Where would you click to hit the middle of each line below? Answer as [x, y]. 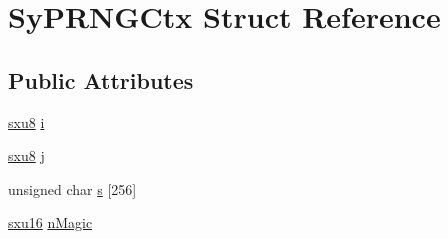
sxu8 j [26, 155]
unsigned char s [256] [72, 188]
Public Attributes [101, 79]
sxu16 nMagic [50, 222]
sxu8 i [26, 121]
